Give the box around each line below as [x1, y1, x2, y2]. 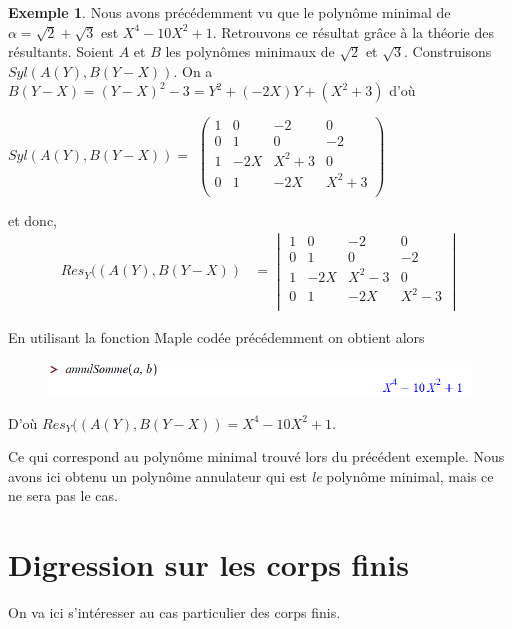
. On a [173, 60, 213, 81]
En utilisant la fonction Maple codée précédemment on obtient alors [8, 326, 425, 347]
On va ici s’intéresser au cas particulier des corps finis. [8, 602, 341, 623]
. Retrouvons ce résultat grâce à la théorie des [212, 21, 494, 42]
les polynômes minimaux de [165, 41, 335, 62]
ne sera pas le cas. [8, 485, 118, 506]
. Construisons [404, 41, 492, 62]
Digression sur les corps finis [8, 544, 409, 585]
